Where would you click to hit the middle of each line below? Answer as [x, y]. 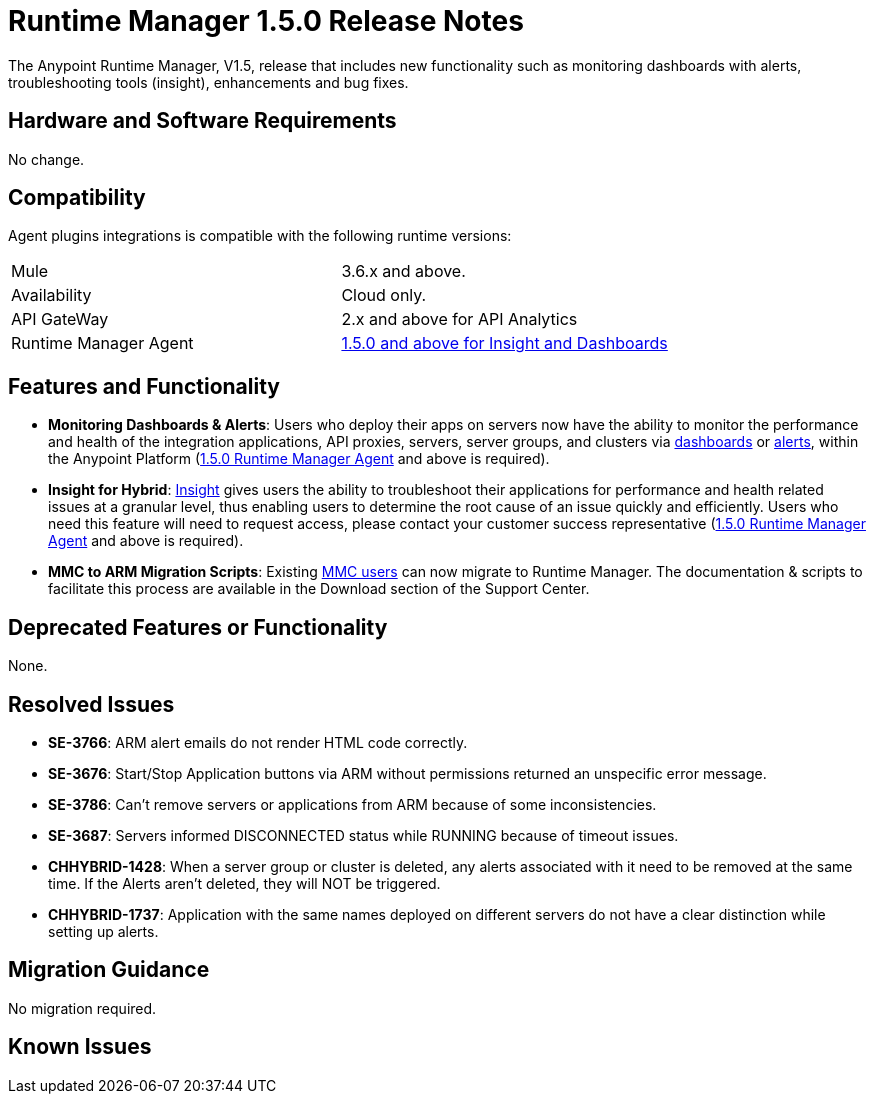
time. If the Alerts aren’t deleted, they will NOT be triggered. [244, 883]
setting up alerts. [103, 931]
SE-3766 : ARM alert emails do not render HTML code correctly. [258, 742]
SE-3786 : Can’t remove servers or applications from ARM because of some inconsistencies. [352, 804]
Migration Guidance [109, 970]
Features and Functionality [144, 386]
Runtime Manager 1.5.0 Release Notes [266, 21]
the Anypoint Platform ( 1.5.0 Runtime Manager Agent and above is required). [299, 459]
